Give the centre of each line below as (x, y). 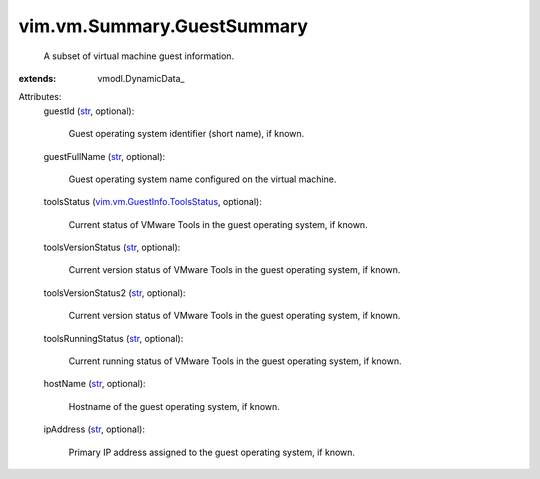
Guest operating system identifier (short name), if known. (186, 134)
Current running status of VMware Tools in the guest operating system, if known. (235, 361)
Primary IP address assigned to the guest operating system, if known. (211, 452)
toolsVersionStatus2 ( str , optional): (114, 292)
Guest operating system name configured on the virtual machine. (202, 179)
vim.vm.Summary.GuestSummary (163, 26)
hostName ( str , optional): (94, 384)
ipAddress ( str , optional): (94, 429)
